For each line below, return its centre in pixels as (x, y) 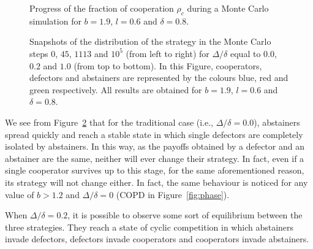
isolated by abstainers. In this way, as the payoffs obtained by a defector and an (155, 146)
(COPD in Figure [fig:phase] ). (173, 194)
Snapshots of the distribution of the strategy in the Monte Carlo (150, 41)
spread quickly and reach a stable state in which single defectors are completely (154, 134)
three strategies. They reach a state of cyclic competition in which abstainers (149, 227)
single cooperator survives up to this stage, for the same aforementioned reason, (155, 170)
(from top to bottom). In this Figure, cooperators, (168, 65)
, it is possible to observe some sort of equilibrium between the (185, 215)
